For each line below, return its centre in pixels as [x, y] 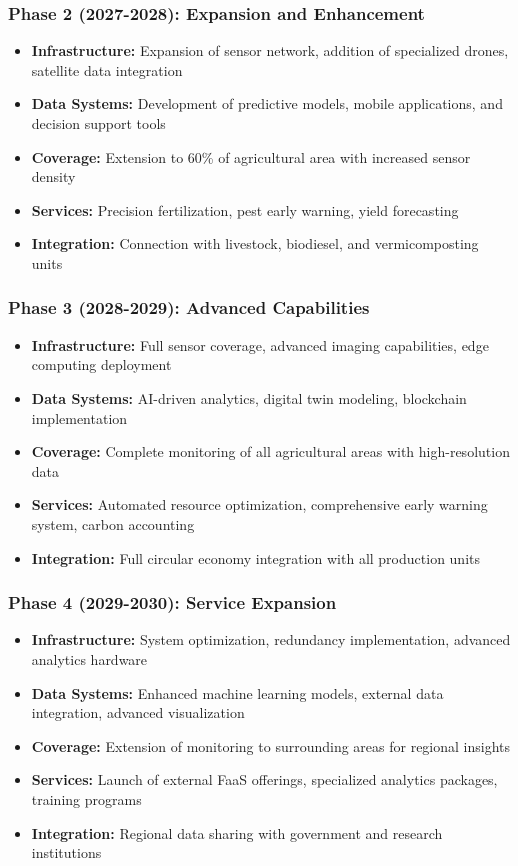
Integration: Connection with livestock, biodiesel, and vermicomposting [255, 243]
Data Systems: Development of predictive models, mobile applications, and [267, 103]
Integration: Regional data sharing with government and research [237, 832]
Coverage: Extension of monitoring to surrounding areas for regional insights [271, 745]
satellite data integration [107, 69]
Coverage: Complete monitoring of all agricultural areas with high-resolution [270, 451]
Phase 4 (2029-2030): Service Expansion [172, 602]
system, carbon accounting [113, 523]
